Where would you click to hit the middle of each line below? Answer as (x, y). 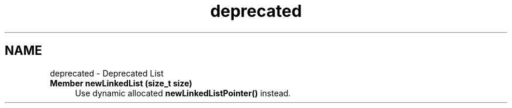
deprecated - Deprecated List (107, 73)
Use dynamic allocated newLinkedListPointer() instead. (183, 93)
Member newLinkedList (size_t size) (121, 83)
